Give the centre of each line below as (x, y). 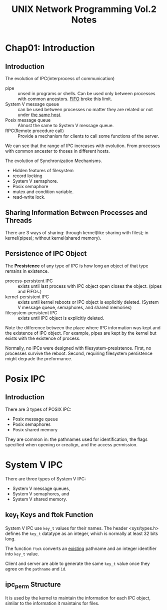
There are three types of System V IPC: (45, 478)
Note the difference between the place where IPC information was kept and (83, 328)
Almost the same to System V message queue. (66, 125)
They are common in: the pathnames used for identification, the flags (76, 439)
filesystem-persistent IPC (31, 313)
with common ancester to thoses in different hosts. (57, 151)
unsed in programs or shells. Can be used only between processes (87, 93)
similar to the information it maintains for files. (52, 603)
